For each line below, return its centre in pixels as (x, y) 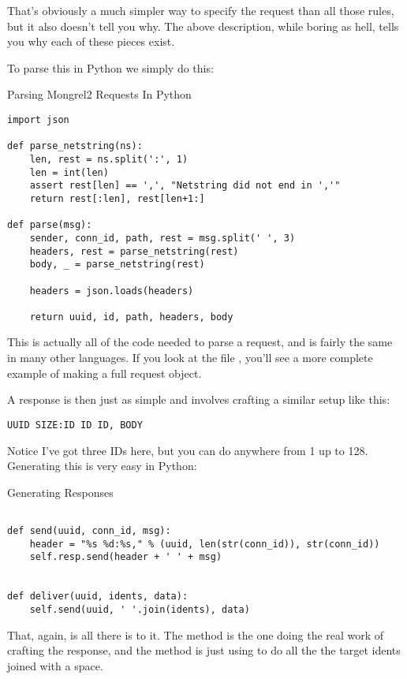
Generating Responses (60, 492)
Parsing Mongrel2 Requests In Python (99, 94)
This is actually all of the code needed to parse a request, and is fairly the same (200, 342)
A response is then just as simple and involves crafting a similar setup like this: (199, 399)
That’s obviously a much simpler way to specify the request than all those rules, (201, 10)
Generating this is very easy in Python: (102, 466)
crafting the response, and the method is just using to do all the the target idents (204, 650)
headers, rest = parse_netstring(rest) (134, 251)
